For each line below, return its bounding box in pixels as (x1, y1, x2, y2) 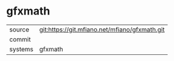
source (9, 25, 29, 34)
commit (9, 35, 31, 43)
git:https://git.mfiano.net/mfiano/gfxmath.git (39, 25, 165, 34)
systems (9, 45, 33, 53)
